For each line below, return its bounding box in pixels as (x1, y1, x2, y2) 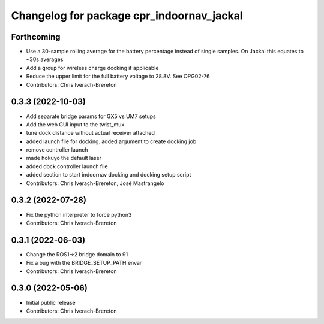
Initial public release (26, 299, 76, 306)
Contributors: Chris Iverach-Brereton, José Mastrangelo (26, 180, 164, 187)
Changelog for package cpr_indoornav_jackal (11, 9, 243, 22)
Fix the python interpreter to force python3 (26, 211, 132, 218)
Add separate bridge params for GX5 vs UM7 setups (26, 113, 156, 120)
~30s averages (26, 56, 64, 63)
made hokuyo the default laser (26, 155, 102, 162)
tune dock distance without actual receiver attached (26, 129, 155, 137)
